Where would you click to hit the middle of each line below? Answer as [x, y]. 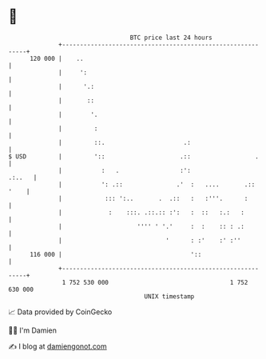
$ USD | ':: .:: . [134, 156]
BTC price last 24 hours [171, 38]
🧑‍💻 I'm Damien [33, 330]
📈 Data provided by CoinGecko [60, 312]
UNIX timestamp [169, 296]
